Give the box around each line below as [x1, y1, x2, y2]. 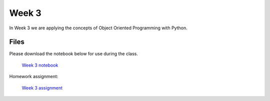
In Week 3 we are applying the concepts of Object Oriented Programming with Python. [9, 25, 187, 31]
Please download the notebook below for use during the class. [9, 51, 138, 57]
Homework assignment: [9, 74, 58, 80]
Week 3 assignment [21, 85, 62, 91]
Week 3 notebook [21, 62, 58, 68]
